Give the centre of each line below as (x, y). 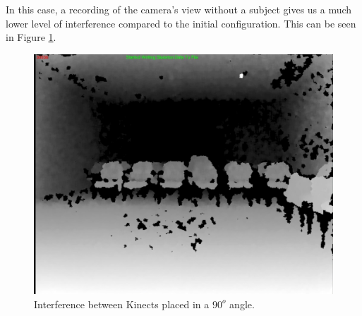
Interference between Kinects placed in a (122, 304)
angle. (242, 304)
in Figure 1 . (31, 37)
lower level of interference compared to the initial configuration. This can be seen (181, 23)
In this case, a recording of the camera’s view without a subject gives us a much (179, 9)
